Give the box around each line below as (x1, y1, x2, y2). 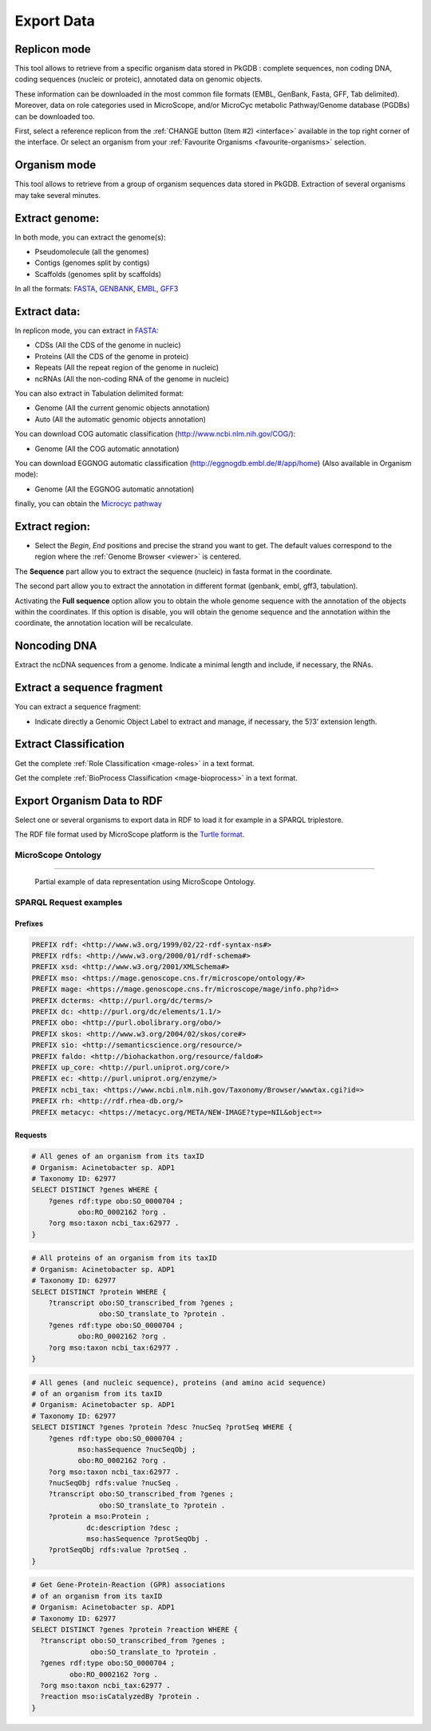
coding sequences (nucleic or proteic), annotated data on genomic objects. (14, 74, 263, 84)
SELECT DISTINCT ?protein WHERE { (31, 1287, 167, 1296)
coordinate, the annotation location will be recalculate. (14, 618, 193, 628)
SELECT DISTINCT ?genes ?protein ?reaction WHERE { (31, 1625, 239, 1634)
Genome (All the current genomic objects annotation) (34, 403, 211, 413)
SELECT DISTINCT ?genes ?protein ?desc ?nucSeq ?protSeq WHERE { (31, 1423, 293, 1432)
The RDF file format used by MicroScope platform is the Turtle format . (14, 830, 245, 840)
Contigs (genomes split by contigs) (34, 258, 150, 267)
